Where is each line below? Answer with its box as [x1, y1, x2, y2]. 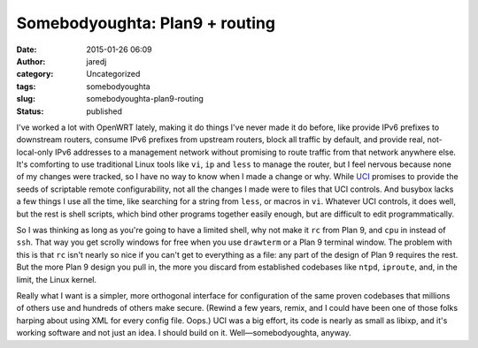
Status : [16, 106, 44, 117]
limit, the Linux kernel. [16, 274, 97, 284]
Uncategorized [86, 69, 141, 79]
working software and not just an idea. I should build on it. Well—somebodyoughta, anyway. [16, 328, 351, 338]
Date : [16, 44, 37, 55]
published [86, 106, 123, 117]
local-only [16, 147, 53, 157]
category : [16, 69, 54, 79]
